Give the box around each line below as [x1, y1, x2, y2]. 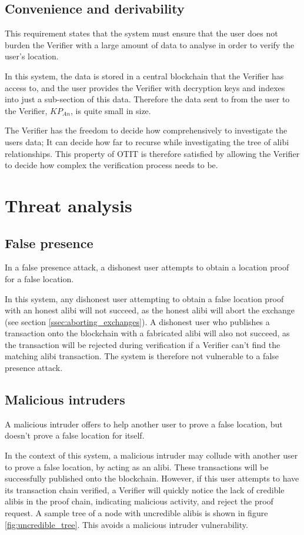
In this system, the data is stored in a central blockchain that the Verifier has [5, 69, 284, 82]
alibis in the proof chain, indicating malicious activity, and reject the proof [5, 495, 273, 507]
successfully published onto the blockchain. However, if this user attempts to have [5, 472, 299, 484]
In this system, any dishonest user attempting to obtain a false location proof [5, 292, 284, 305]
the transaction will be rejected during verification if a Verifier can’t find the [5, 338, 280, 350]
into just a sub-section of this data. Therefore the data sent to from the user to [5, 93, 290, 105]
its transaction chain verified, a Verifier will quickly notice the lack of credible [5, 483, 285, 496]
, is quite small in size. [71, 104, 151, 116]
